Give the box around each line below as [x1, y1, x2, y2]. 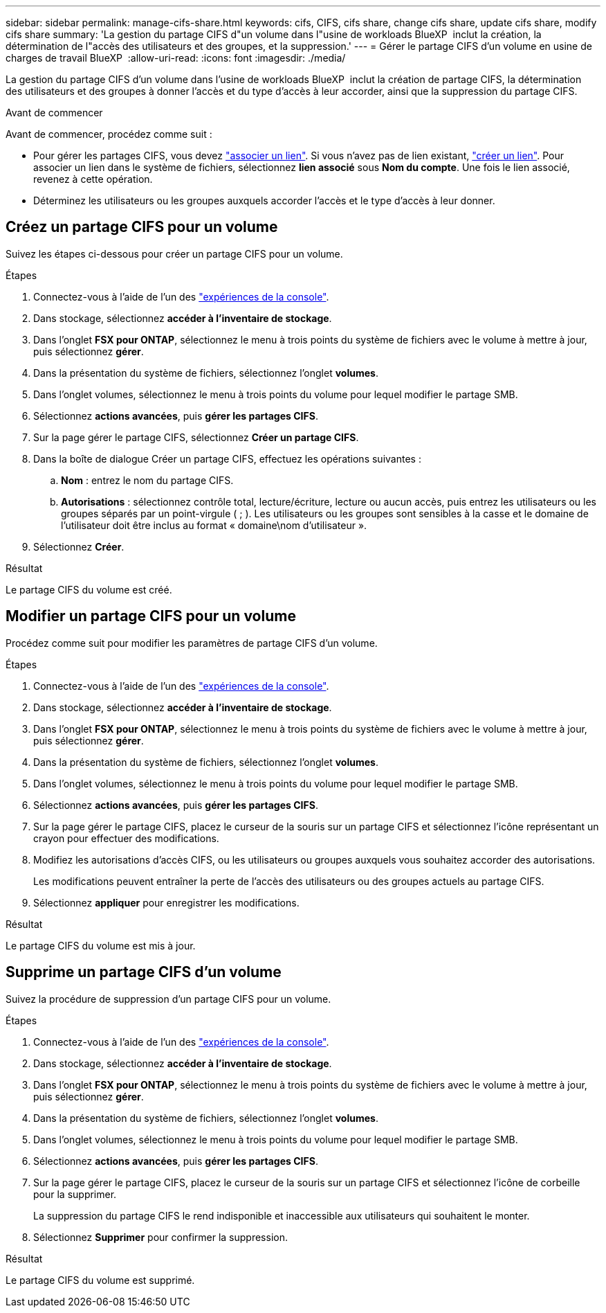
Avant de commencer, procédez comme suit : [6, 128, 212, 140]
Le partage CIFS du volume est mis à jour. [6, 939, 196, 952]
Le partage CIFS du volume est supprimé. [6, 1274, 195, 1286]
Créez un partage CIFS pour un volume [6, 218, 278, 236]
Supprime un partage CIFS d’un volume [6, 963, 282, 981]
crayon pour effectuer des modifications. [33, 832, 219, 844]
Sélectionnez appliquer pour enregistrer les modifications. [33, 896, 300, 909]
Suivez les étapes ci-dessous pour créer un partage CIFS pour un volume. [6, 247, 343, 260]
